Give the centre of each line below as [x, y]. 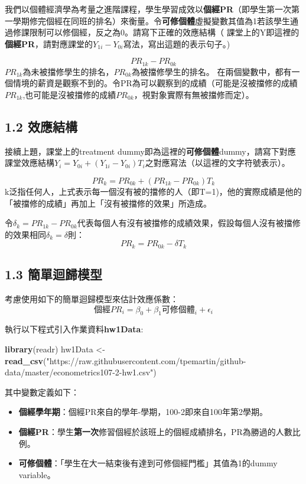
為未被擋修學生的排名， [68, 71]
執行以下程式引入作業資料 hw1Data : [74, 329]
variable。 [37, 474]
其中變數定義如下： [42, 392]
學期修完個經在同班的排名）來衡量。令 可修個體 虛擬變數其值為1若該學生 [151, 20]
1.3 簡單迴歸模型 [53, 274]
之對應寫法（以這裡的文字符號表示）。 [217, 163]
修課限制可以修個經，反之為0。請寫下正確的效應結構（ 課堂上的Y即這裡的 [156, 32]
